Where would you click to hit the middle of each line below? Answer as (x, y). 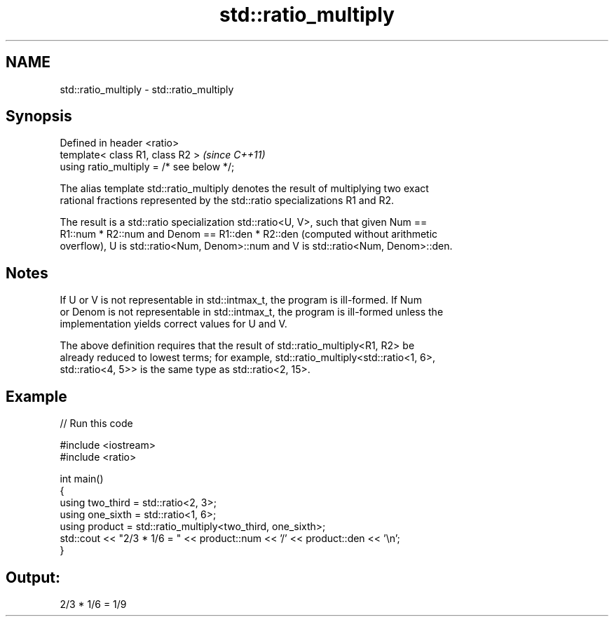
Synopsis (39, 116)
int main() (82, 479)
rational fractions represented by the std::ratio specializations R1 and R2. (227, 201)
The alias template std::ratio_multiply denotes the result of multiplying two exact (244, 189)
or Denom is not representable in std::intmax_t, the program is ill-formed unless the (252, 312)
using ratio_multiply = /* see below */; (147, 167)
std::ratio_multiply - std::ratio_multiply (147, 89)
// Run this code (96, 424)
